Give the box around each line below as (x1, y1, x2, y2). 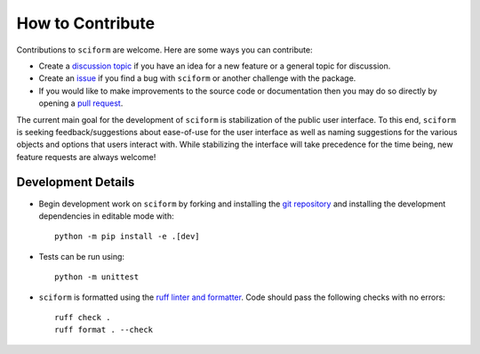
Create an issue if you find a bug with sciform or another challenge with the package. (38, 73, 356, 84)
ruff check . (54, 312, 111, 322)
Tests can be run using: (38, 251, 124, 261)
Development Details (16, 174, 135, 190)
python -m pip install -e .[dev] (54, 231, 200, 242)
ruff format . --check (54, 325, 154, 335)
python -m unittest (54, 272, 140, 282)
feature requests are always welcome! (16, 151, 156, 162)
